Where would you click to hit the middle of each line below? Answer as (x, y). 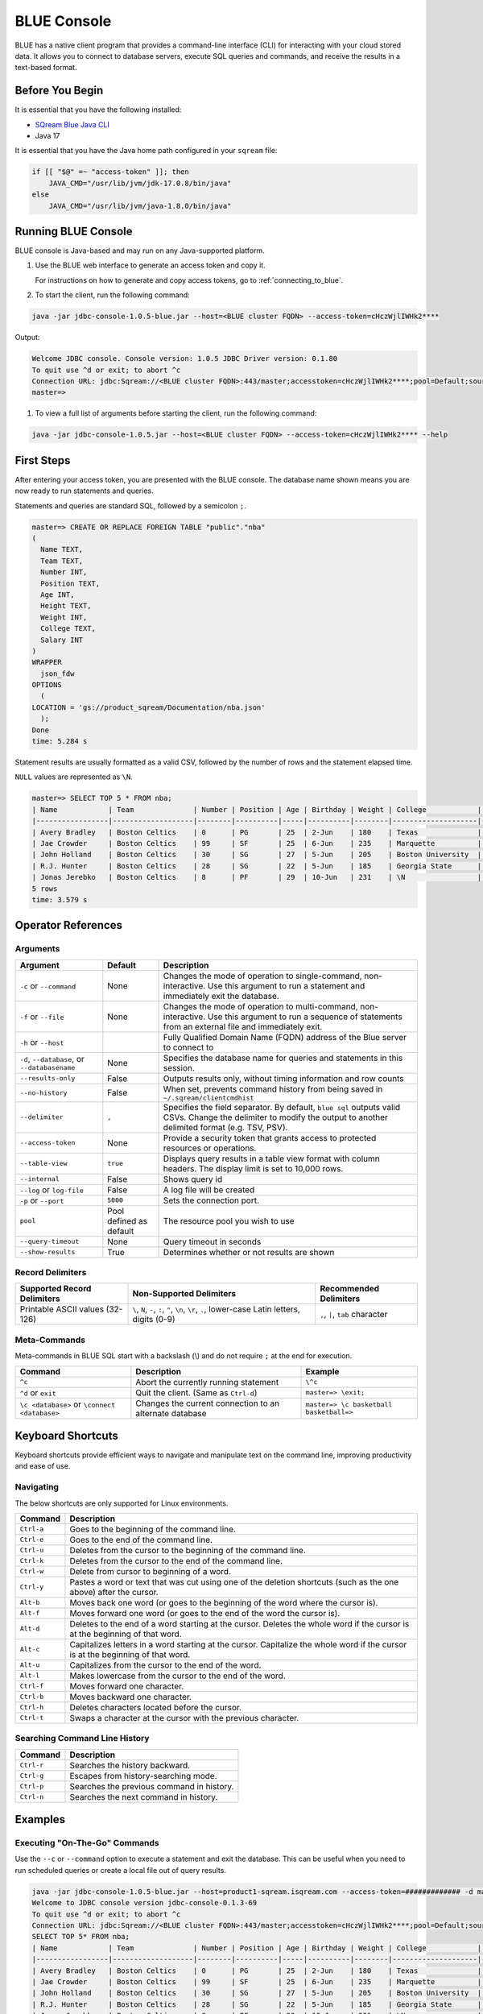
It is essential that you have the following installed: (98, 110)
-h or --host (42, 1042)
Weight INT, (64, 617)
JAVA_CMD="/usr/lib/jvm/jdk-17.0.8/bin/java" (140, 183)
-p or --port (42, 1200)
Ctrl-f (32, 1687)
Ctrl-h (32, 1707)
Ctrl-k (32, 1561)
